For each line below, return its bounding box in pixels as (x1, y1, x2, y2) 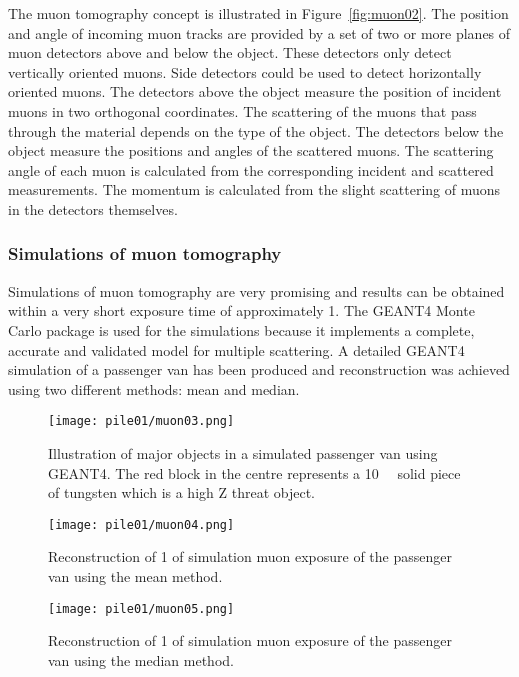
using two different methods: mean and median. (8, 378, 300, 399)
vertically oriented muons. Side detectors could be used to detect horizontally (8, 61, 482, 82)
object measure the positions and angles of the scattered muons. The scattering (8, 140, 494, 161)
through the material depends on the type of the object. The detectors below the (8, 120, 504, 141)
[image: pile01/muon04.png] (48, 517, 235, 532)
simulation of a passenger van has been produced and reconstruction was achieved (8, 359, 510, 380)
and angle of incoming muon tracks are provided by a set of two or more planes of (8, 22, 511, 43)
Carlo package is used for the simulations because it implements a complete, (8, 319, 475, 340)
